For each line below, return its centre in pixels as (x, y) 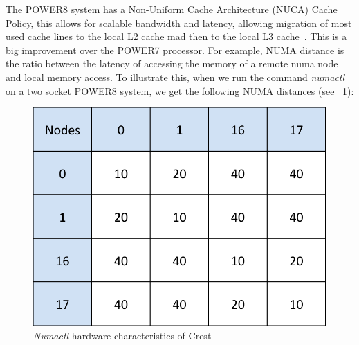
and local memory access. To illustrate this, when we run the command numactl (175, 77)
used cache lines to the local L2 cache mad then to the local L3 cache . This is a (176, 36)
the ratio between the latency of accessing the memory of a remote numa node (172, 63)
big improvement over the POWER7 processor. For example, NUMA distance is (175, 50)
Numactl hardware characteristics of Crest (122, 335)
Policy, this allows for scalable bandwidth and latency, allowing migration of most (179, 23)
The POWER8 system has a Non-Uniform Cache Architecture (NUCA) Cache (172, 9)
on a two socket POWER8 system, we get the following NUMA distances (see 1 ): (180, 90)
